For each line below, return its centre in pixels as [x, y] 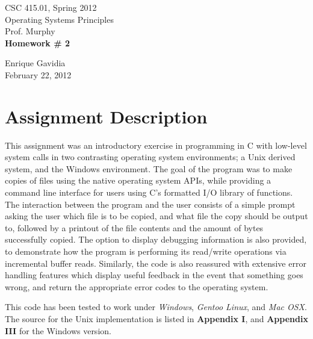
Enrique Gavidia [35, 63]
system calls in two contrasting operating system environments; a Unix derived [150, 157]
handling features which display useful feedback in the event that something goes [154, 275]
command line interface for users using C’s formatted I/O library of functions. [149, 192]
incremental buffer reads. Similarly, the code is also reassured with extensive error [156, 263]
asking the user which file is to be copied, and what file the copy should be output [156, 216]
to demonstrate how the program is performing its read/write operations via [146, 251]
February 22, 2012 [38, 74]
